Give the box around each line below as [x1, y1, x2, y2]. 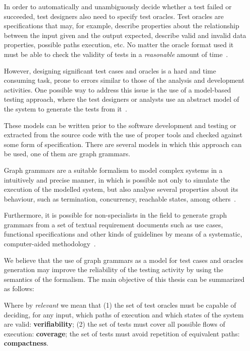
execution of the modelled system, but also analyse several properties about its [4, 184, 238, 194]
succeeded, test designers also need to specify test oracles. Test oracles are [4, 11, 224, 21]
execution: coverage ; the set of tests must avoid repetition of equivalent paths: [4, 328, 240, 338]
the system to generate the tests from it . [4, 103, 127, 113]
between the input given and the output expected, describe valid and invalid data [4, 30, 247, 40]
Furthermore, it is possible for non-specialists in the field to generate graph [4, 210, 227, 220]
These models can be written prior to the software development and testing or [4, 120, 236, 130]
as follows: [4, 283, 34, 294]
